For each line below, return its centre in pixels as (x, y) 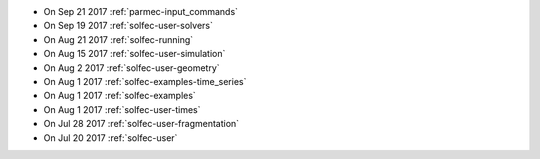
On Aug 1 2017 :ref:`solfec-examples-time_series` (145, 81)
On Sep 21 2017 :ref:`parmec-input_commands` (141, 11)
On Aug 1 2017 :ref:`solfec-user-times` (122, 109)
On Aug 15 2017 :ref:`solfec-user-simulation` (134, 54)
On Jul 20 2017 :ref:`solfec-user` (110, 137)
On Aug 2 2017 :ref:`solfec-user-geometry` (131, 67)
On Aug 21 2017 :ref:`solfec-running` (118, 39)
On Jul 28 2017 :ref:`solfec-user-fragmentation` (141, 124)
